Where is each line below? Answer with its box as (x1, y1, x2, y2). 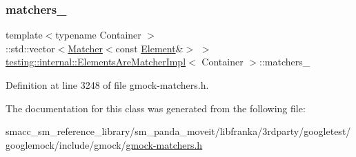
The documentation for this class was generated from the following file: (6, 101, 306, 115)
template (6, 28, 43, 42)
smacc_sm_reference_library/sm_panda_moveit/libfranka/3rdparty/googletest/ (6, 124, 351, 138)
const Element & (115, 41, 184, 55)
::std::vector (6, 41, 55, 55)
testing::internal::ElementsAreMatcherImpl (6, 54, 186, 69)
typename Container (55, 28, 141, 42)
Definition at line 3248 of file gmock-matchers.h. (6, 78, 209, 92)
